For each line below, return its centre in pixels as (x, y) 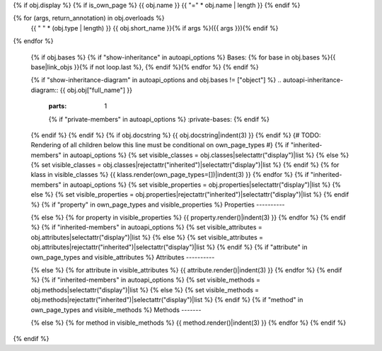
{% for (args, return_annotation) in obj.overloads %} (89, 18)
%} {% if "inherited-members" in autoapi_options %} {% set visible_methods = (146, 280)
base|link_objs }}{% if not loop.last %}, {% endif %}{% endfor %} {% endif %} (145, 67)
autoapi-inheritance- (313, 80)
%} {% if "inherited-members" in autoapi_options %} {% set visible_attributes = (147, 227)
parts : (58, 106)
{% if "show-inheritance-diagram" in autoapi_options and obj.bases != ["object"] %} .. (156, 80)
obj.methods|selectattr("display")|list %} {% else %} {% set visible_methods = (145, 289)
